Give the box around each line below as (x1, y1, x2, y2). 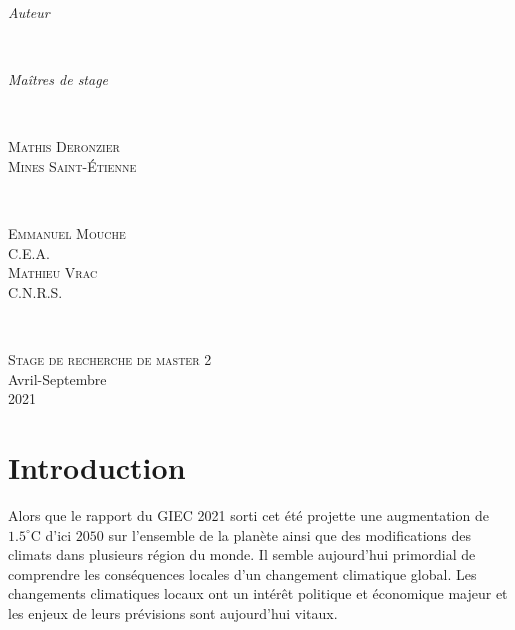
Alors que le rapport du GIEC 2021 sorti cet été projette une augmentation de (8, 505, 489, 526)
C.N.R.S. (8, 281, 63, 302)
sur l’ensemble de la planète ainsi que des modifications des (108, 524, 472, 545)
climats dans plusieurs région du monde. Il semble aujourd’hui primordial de (8, 544, 476, 565)
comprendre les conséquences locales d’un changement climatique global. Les (8, 563, 477, 584)
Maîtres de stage (8, 69, 109, 90)
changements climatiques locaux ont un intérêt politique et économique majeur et (8, 583, 508, 604)
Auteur (8, 2, 50, 22)
